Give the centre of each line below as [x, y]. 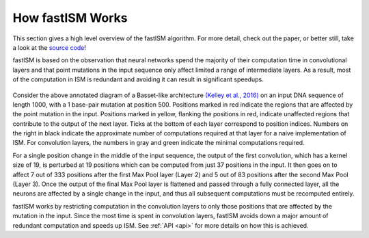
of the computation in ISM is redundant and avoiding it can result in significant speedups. [138, 79]
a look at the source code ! [50, 47]
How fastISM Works [70, 18]
